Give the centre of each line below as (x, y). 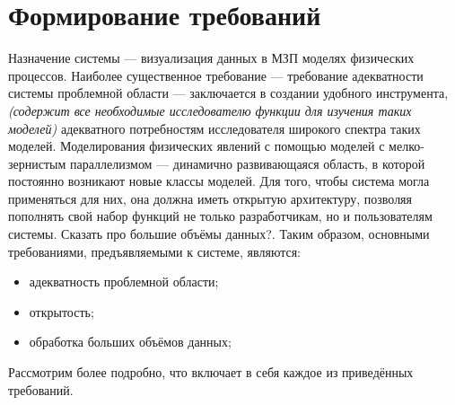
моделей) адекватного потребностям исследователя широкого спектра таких (214, 128)
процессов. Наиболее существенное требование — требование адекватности (216, 75)
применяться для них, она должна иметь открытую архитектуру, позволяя (210, 198)
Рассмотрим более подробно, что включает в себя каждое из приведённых (211, 372)
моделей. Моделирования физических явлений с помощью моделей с (197, 146)
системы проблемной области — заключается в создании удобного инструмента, (228, 93)
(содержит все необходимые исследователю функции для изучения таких (210, 110)
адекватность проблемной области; (124, 282)
